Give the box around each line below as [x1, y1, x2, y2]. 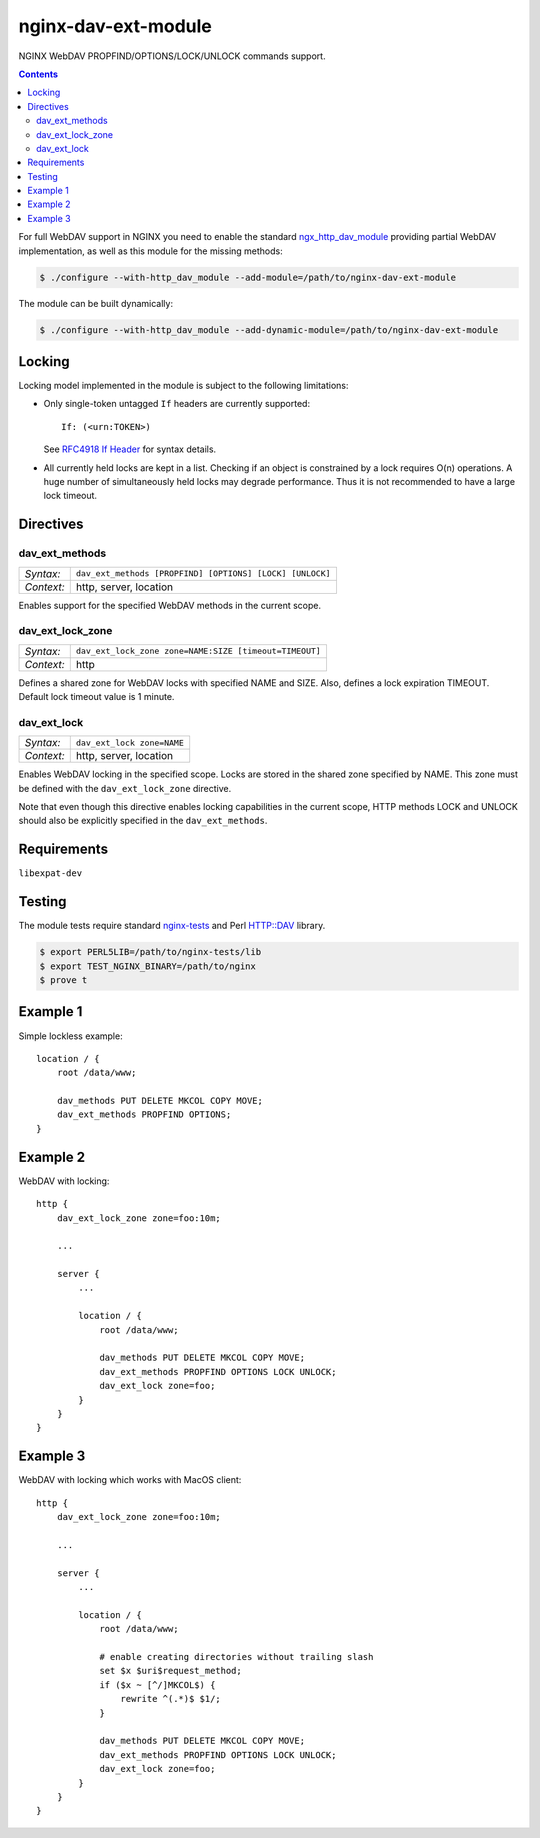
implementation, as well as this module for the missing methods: [18, 245, 284, 257]
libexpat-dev [18, 868, 83, 879]
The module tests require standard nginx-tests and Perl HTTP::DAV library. [18, 920, 326, 932]
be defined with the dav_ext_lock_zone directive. [18, 782, 232, 794]
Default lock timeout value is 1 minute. [18, 691, 175, 703]
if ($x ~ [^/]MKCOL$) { [99, 1679, 216, 1690]
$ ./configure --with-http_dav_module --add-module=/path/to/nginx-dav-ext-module [39, 271, 457, 283]
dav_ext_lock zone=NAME [75, 737, 184, 748]
